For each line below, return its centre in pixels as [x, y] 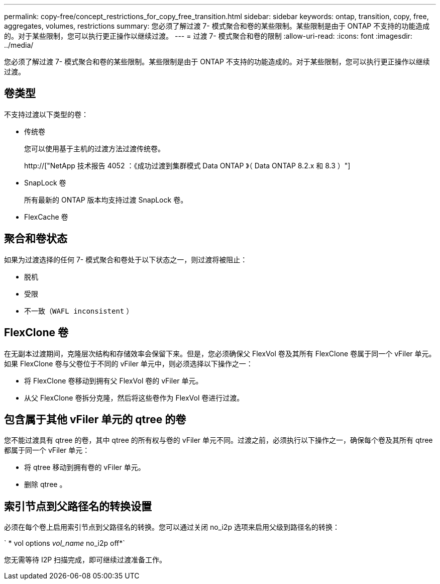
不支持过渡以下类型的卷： [46, 114]
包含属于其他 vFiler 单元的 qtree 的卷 [95, 419]
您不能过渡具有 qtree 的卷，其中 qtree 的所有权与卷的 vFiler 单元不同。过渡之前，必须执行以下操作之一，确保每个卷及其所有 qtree [218, 440]
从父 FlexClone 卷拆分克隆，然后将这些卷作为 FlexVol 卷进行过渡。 [134, 398]
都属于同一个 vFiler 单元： [47, 450]
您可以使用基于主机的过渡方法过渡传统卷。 [94, 148]
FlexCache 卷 [46, 217]
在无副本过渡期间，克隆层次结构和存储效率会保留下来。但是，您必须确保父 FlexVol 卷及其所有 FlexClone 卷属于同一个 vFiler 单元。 [220, 353]
